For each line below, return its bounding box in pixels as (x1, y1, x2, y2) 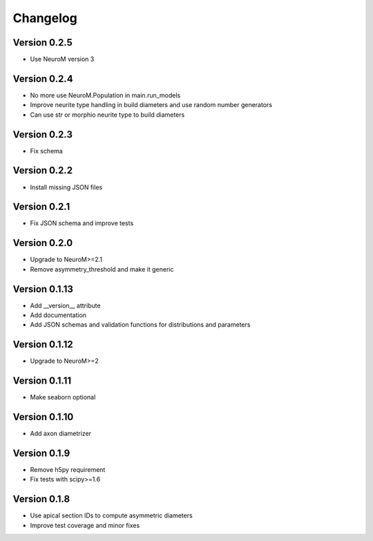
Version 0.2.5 (12, 37, 73, 48)
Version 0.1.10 (12, 411, 74, 423)
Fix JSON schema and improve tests (30, 219, 134, 227)
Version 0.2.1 (12, 201, 70, 213)
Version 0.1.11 (12, 375, 72, 387)
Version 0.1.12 (12, 339, 73, 350)
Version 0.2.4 (12, 73, 73, 84)
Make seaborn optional (30, 393, 96, 401)
